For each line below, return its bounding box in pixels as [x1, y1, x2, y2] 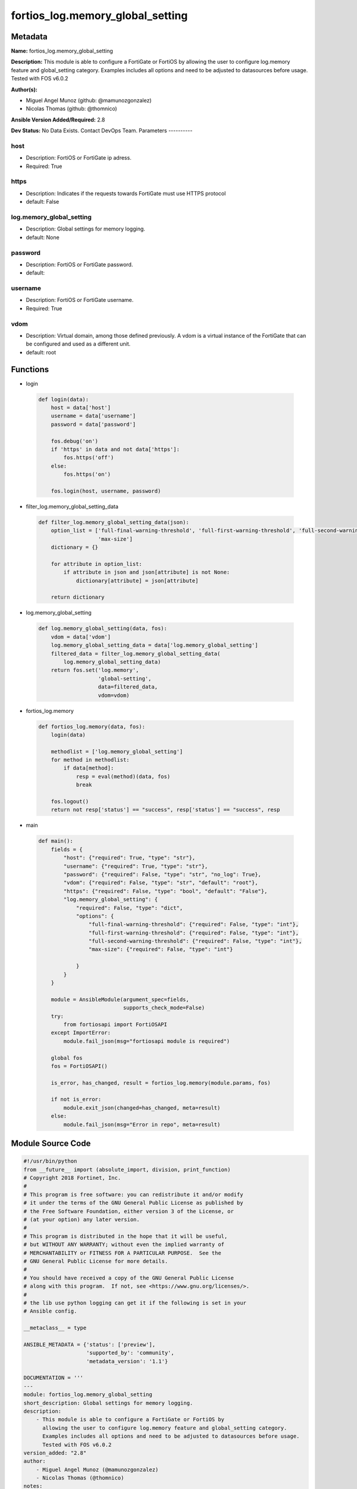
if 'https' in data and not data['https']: [51, 446, 180, 453]
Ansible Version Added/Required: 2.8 [11, 116, 105, 123]
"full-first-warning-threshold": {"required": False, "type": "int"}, [88, 929, 299, 936]
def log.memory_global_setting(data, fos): [38, 625, 168, 632]
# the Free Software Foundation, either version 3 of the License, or [23, 1208, 234, 1214]
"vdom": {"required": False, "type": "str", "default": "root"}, [63, 879, 258, 886]
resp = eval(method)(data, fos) [76, 773, 171, 780]
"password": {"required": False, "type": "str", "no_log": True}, [63, 871, 262, 878]
